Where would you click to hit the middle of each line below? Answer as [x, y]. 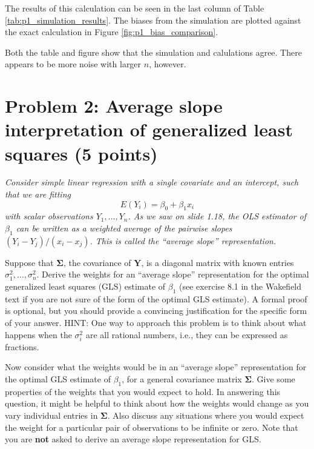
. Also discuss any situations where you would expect [206, 415]
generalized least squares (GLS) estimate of [85, 286]
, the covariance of [97, 262]
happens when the [38, 334]
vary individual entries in [51, 415]
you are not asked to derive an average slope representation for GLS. [133, 439]
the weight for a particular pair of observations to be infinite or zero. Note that [152, 427]
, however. [168, 64]
